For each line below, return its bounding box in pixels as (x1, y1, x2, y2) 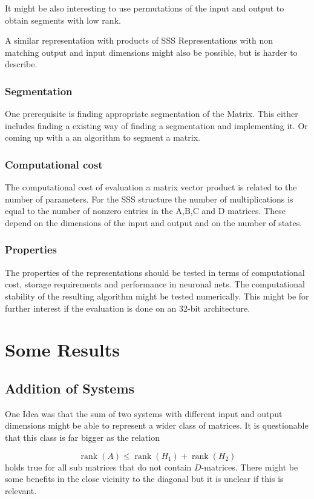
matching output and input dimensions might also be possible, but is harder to (5, 45, 298, 58)
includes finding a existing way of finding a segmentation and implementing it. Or (5, 119, 308, 132)
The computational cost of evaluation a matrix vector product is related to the (5, 181, 297, 193)
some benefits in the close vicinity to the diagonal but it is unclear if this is (5, 472, 284, 485)
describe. (5, 58, 38, 70)
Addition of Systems (5, 378, 135, 397)
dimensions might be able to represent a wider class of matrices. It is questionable (5, 419, 309, 432)
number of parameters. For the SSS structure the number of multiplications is (5, 192, 293, 205)
